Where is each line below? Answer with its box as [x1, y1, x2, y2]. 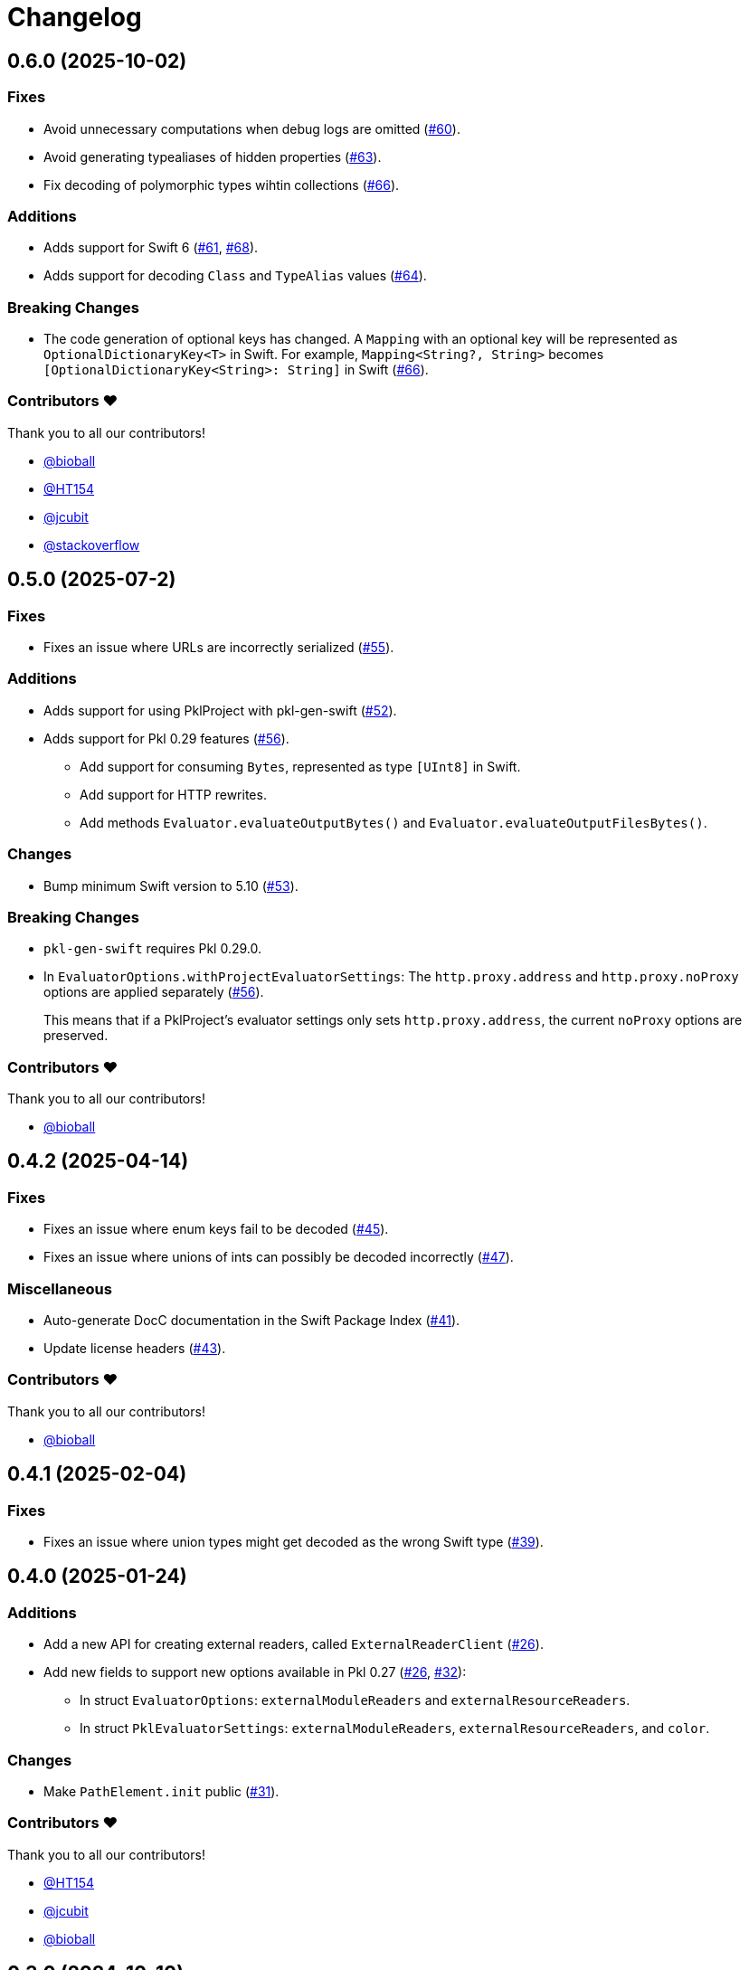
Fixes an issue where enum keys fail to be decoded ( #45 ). [43, 1221, 389, 1237]
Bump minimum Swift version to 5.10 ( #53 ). [43, 877, 299, 894]
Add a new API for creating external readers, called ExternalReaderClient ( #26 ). [43, 1636, 544, 1653]
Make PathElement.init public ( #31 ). [43, 1783, 280, 1799]
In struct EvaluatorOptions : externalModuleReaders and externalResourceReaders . [80, 1692, 630, 1709]
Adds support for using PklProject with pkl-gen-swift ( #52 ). [43, 702, 397, 718]
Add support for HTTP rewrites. [80, 786, 267, 802]
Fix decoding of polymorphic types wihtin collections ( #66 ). [43, 176, 400, 193]
